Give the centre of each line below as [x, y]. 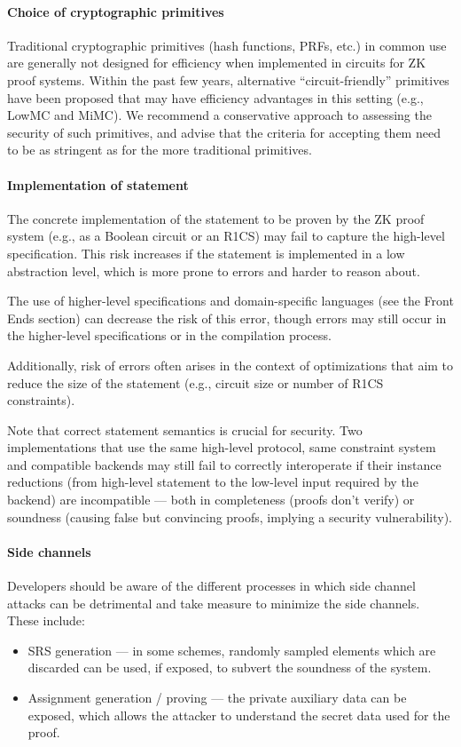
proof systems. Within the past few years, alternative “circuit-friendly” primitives [228, 79]
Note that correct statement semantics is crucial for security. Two [185, 429]
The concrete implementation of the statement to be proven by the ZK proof [216, 218]
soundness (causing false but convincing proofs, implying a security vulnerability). [230, 517]
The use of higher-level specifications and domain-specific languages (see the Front [230, 301]
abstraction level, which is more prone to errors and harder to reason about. [214, 270]
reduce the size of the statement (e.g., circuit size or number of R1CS [195, 382]
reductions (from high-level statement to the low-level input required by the [213, 482]
